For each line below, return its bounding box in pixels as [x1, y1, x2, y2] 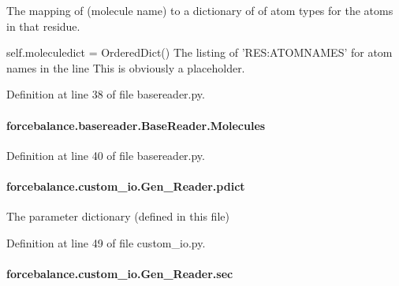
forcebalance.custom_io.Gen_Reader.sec [6, 265, 233, 281]
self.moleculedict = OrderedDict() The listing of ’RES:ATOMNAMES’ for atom [6, 44, 393, 61]
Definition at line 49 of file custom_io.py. [6, 234, 206, 251]
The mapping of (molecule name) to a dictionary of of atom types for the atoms [6, 2, 393, 18]
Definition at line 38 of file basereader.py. [6, 86, 205, 102]
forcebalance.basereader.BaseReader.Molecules [6, 117, 266, 133]
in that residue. [6, 17, 80, 34]
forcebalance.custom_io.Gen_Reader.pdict [6, 177, 245, 194]
